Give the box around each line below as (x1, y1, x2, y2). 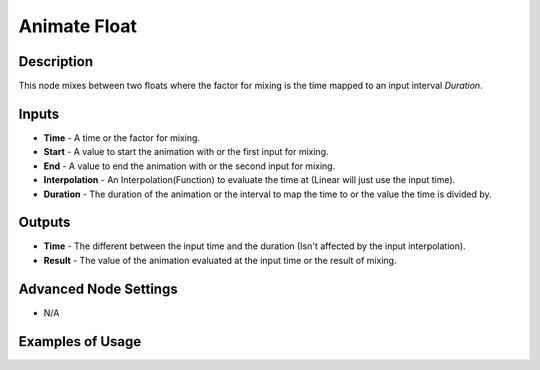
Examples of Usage (18, 333, 142, 350)
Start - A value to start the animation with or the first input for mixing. (43, 146, 329, 158)
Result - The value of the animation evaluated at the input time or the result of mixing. (43, 254, 397, 266)
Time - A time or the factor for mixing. (43, 131, 200, 144)
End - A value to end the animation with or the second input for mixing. (43, 160, 336, 172)
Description (18, 53, 94, 70)
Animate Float (18, 15, 137, 37)
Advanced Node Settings (18, 280, 179, 297)
